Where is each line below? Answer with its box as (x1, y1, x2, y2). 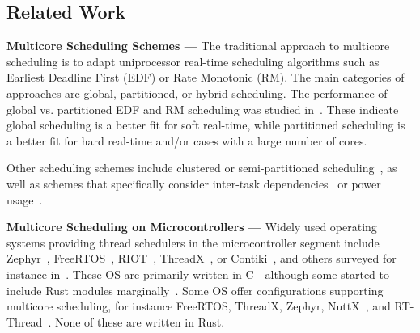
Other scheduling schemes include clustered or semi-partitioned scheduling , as (6, 159, 397, 176)
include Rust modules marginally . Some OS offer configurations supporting (6, 281, 384, 298)
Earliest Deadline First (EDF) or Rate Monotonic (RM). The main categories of (6, 69, 405, 86)
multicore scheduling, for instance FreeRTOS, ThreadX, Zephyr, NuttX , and (6, 297, 391, 314)
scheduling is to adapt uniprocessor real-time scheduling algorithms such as (6, 53, 380, 70)
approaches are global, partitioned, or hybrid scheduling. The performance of (6, 84, 388, 101)
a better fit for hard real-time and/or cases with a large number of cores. (6, 132, 367, 149)
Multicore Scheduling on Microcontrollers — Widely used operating (6, 218, 377, 235)
